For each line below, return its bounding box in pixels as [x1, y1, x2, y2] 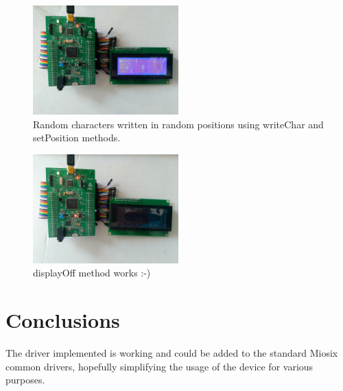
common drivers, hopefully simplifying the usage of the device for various [5, 359, 314, 373]
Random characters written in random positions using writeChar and [33, 117, 324, 131]
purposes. [5, 372, 45, 387]
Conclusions [5, 306, 120, 334]
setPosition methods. [33, 130, 121, 145]
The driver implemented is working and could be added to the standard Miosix [5, 346, 338, 360]
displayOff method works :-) [33, 265, 151, 280]
